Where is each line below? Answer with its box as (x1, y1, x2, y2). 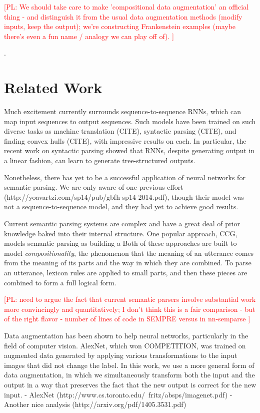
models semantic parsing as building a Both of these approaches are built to (4, 238, 237, 248)
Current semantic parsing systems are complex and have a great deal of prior (4, 218, 240, 229)
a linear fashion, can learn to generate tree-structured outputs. (4, 155, 195, 166)
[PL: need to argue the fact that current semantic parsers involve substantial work (4, 294, 256, 304)
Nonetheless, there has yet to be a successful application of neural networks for (4, 172, 245, 182)
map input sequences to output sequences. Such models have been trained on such (4, 116, 256, 126)
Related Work (4, 77, 102, 98)
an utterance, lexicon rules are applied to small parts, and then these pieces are (4, 267, 247, 277)
